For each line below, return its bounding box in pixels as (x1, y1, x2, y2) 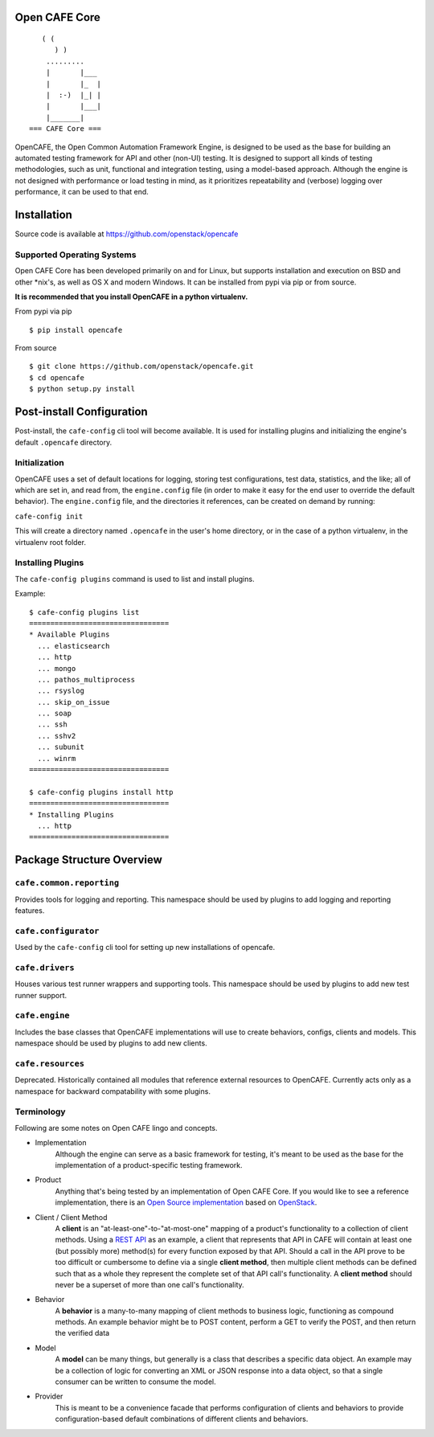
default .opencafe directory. (14, 437, 113, 447)
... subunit (37, 743, 84, 751)
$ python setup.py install (29, 384, 136, 394)
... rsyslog (37, 686, 84, 695)
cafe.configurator (14, 925, 100, 936)
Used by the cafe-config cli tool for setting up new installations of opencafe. (14, 943, 276, 952)
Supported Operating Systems (14, 249, 137, 260)
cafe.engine (14, 1010, 70, 1021)
